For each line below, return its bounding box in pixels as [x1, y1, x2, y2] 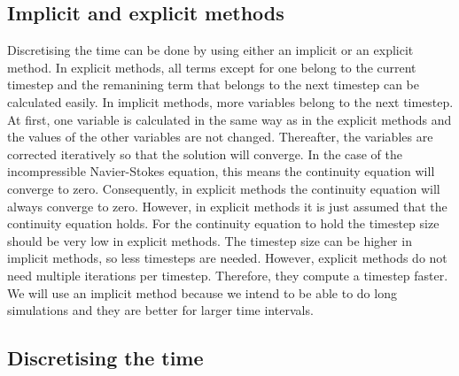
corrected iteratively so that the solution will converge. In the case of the [7, 144, 403, 163]
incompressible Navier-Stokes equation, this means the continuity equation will [7, 162, 435, 180]
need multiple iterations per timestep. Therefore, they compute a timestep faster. [7, 265, 448, 284]
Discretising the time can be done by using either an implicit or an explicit [7, 41, 414, 59]
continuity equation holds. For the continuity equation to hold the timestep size [7, 214, 440, 233]
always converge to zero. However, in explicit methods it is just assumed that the [7, 196, 447, 215]
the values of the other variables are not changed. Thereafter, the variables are [7, 127, 433, 146]
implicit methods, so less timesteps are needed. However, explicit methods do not [7, 249, 447, 267]
